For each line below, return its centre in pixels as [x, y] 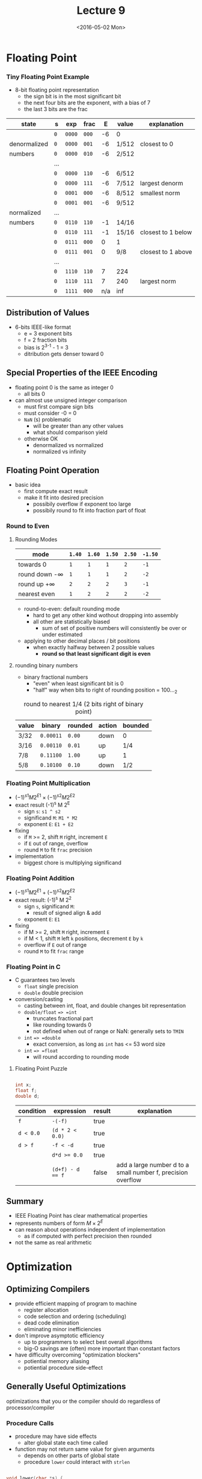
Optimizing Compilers [48, 1289]
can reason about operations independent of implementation [90, 1230]
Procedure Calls [30, 1423]
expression [69, 1111]
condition [32, 1111]
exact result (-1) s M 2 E [42, 804]
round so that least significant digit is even [96, 654]
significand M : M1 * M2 [51, 818]
